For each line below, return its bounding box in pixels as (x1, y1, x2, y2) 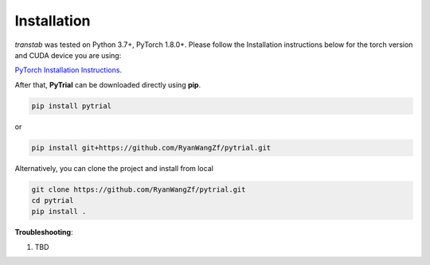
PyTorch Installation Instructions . (14, 65, 123, 75)
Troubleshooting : (14, 228, 73, 237)
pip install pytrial (31, 101, 111, 111)
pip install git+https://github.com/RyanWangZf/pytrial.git (31, 143, 272, 152)
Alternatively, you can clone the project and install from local (14, 163, 214, 173)
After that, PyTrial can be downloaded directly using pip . (14, 80, 201, 89)
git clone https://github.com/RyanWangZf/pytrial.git (31, 185, 246, 194)
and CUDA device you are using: (14, 50, 122, 60)
